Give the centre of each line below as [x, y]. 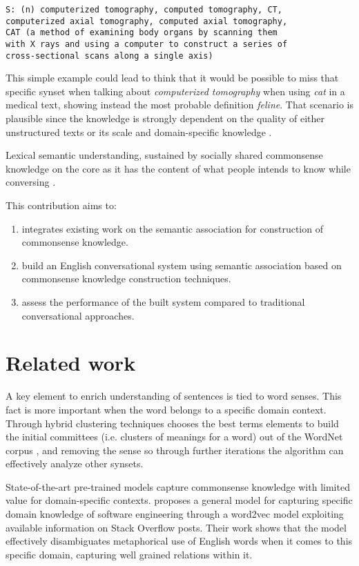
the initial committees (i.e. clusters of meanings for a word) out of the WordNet [174, 437]
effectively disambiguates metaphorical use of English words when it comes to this [179, 541]
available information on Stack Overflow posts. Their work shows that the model [176, 527]
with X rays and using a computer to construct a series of [147, 44]
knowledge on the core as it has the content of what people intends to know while [178, 168]
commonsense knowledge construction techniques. [126, 279]
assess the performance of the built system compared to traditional [163, 302]
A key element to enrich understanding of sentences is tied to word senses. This [174, 396]
